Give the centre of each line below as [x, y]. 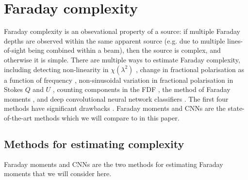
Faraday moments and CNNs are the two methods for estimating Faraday [114, 164]
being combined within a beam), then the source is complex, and [124, 50]
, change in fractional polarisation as [190, 69]
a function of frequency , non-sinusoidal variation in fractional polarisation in [119, 80]
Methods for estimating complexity [94, 143]
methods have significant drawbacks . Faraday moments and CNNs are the [115, 108]
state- [236, 108]
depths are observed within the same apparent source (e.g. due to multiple [115, 40]
